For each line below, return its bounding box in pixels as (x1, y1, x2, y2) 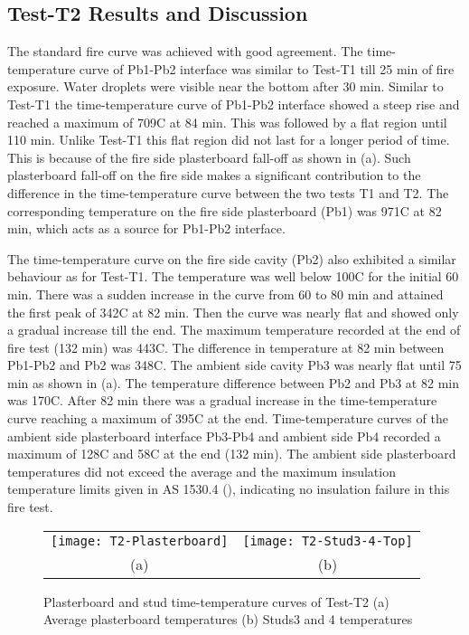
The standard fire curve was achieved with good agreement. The (7, 42, 363, 61)
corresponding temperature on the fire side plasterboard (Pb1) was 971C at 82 (7, 201, 442, 220)
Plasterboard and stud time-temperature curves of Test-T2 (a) (43, 592, 389, 611)
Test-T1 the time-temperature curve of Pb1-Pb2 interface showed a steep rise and (7, 94, 460, 113)
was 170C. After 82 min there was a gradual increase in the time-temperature (7, 391, 437, 410)
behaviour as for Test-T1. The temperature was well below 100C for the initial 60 (7, 267, 459, 286)
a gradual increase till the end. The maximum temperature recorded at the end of (7, 320, 461, 339)
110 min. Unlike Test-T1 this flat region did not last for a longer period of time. (7, 130, 450, 149)
